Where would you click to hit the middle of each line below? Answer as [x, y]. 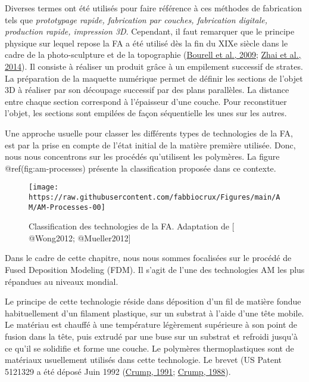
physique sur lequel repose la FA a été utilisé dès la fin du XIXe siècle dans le [146, 43]
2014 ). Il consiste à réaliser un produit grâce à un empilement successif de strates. [154, 66]
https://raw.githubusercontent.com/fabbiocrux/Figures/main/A [154, 197]
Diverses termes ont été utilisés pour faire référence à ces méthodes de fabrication [154, 8]
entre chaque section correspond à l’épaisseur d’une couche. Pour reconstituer [146, 101]
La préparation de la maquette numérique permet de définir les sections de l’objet [154, 78]
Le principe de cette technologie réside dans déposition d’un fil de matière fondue [153, 301]
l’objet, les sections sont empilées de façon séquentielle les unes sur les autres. [146, 113]
